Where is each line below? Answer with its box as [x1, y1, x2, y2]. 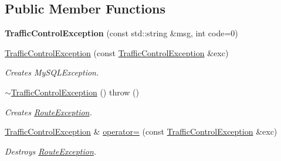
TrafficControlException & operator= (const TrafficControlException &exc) [5, 125, 277, 138]
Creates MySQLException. [5, 66, 99, 78]
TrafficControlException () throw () [11, 85, 139, 98]
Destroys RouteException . [5, 145, 97, 157]
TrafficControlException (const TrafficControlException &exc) [5, 46, 229, 59]
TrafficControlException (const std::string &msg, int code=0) [5, 27, 238, 39]
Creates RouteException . [5, 105, 92, 118]
